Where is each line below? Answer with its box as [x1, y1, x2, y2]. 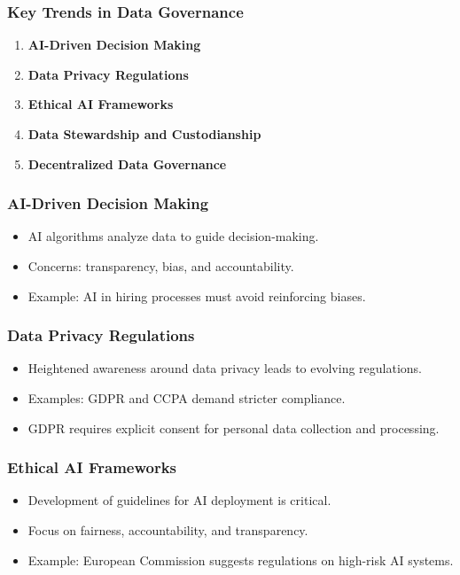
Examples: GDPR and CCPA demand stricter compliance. [27, 389, 346, 407]
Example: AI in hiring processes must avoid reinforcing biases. [27, 286, 366, 305]
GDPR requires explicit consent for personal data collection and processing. [27, 418, 440, 437]
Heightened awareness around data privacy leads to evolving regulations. [27, 359, 422, 377]
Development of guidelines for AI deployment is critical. [27, 491, 331, 509]
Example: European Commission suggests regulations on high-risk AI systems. [27, 550, 454, 569]
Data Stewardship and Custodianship [27, 125, 261, 143]
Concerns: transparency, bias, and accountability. [27, 257, 294, 275]
